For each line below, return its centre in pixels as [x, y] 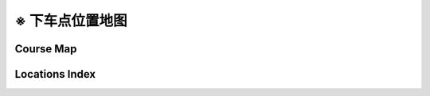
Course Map [46, 49]
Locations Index [55, 74]
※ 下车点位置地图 [71, 21]
